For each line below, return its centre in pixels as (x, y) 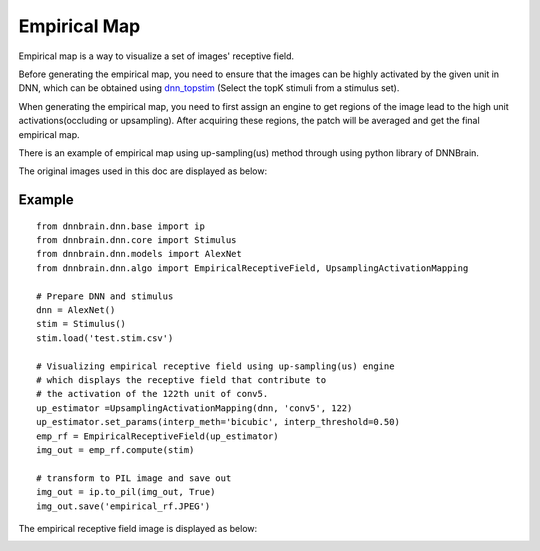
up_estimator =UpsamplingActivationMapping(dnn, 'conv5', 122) (194, 408)
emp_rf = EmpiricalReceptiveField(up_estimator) (157, 436)
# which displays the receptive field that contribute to (181, 379)
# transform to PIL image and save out (134, 478)
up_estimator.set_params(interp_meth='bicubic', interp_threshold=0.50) (218, 422)
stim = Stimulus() (81, 324)
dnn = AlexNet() (76, 310)
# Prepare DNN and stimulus (105, 296)
